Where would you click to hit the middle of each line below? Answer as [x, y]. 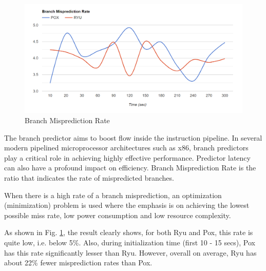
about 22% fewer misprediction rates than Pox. [78, 263]
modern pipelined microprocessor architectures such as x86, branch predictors [126, 148]
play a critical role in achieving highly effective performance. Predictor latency [127, 157]
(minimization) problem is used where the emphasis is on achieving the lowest [127, 205]
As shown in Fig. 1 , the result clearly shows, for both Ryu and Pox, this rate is [129, 232]
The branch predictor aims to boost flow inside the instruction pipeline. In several [133, 137]
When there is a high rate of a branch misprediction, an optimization [113, 195]
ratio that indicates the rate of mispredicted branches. [89, 177]
